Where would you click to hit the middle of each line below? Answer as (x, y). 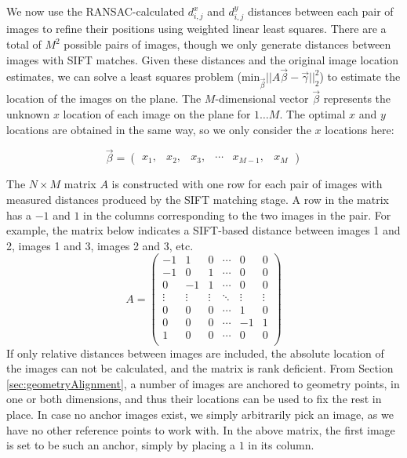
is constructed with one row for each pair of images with (247, 184)
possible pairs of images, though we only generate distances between (227, 44)
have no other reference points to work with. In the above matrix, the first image (201, 429)
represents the (357, 98)
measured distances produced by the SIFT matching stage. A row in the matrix (198, 199)
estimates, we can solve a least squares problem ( (124, 76)
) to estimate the (360, 76)
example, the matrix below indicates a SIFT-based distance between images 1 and (203, 230)
